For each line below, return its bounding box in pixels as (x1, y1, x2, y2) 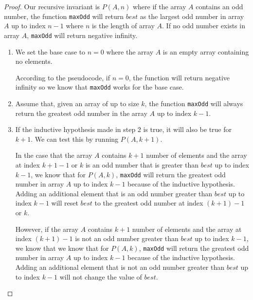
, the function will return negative (128, 72, 230, 82)
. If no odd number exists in (162, 20, 245, 31)
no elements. (15, 56, 53, 66)
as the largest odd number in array (140, 11, 244, 21)
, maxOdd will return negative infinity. (27, 30, 138, 40)
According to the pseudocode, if (15, 72, 110, 82)
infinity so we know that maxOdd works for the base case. (15, 82, 184, 92)
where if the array (132, 1, 186, 11)
